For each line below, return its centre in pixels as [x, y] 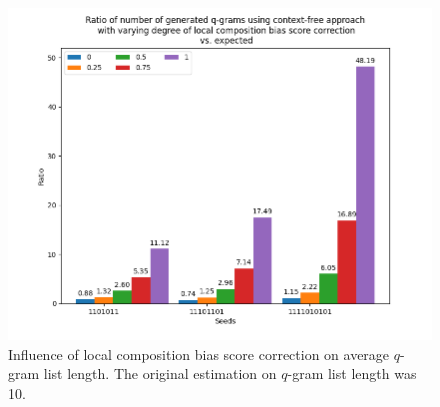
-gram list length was [352, 373]
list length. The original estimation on [160, 373]
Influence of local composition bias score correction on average [199, 353]
